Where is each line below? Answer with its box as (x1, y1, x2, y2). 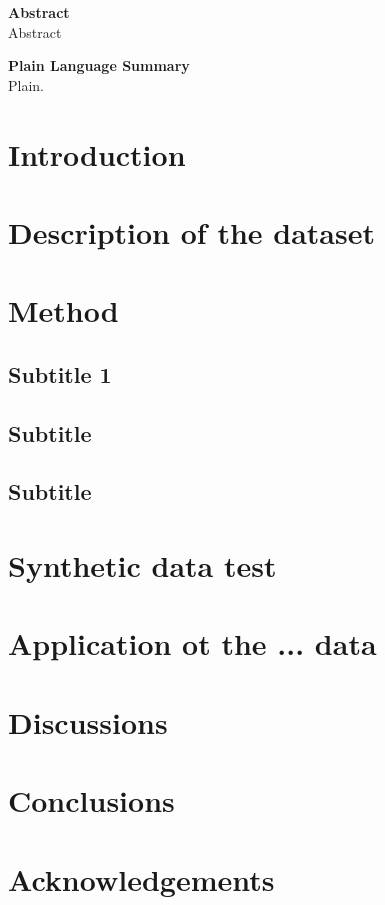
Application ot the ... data (8, 623, 377, 664)
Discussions (8, 701, 168, 742)
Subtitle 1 (8, 358, 112, 389)
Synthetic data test (8, 545, 277, 586)
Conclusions (8, 780, 175, 821)
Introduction (8, 133, 186, 174)
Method (8, 290, 119, 331)
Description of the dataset (8, 211, 375, 252)
